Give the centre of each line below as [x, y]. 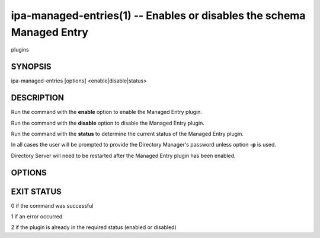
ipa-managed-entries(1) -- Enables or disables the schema [158, 15]
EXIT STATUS [36, 191]
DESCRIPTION [38, 98]
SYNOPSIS [31, 67]
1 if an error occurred [37, 217]
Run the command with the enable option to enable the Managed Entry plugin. [107, 112]
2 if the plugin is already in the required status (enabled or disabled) [94, 227]
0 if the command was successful [52, 205]
